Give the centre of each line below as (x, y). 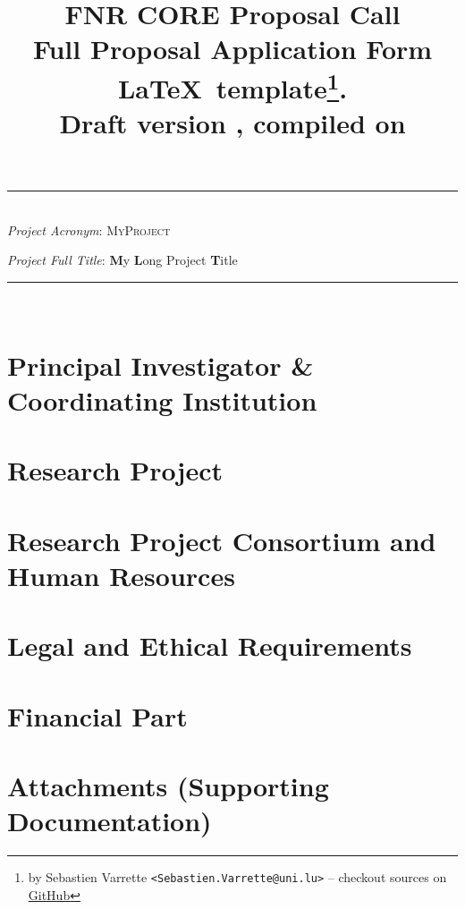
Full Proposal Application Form (232, 49)
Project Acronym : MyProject (89, 229)
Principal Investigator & (161, 365)
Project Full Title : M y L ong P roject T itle (123, 260)
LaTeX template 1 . (232, 85)
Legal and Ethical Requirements (210, 646)
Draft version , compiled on (232, 123)
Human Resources (121, 575)
